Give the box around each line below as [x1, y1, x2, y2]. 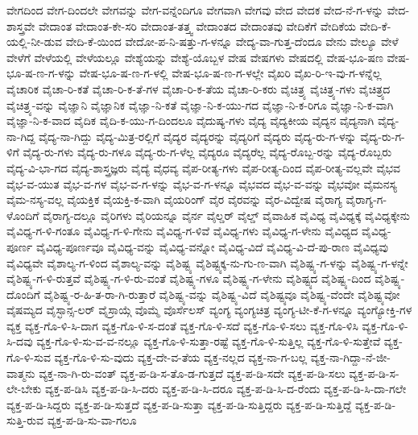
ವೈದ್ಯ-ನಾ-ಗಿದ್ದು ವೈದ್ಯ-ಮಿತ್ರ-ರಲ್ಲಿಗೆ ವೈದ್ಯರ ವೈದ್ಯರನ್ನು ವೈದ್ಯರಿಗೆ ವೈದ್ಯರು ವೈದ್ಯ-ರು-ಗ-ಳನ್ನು [39, 127, 357, 144]
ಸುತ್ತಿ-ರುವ [6, 412, 44, 429]
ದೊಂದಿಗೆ [6, 285, 40, 302]
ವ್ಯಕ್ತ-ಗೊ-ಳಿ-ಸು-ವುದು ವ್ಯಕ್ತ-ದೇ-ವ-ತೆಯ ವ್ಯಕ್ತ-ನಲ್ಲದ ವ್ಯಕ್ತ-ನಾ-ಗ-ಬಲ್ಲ [54, 349, 308, 366]
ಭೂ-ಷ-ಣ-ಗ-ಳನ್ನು [6, 64, 76, 81]
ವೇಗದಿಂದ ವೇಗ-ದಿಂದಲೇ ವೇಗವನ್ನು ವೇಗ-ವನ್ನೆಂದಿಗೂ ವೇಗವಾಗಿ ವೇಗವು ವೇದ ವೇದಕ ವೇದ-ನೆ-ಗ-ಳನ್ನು [6, 2, 384, 18]
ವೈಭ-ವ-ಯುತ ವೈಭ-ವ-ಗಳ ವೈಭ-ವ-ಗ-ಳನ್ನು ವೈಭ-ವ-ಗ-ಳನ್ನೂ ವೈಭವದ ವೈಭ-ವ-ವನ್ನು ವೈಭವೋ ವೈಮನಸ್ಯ [6, 175, 397, 192]
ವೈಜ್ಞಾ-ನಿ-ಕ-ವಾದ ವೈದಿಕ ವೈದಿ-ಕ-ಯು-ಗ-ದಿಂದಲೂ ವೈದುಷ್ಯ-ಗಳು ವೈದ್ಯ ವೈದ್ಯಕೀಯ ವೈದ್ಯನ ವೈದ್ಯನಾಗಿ [6, 112, 375, 129]
